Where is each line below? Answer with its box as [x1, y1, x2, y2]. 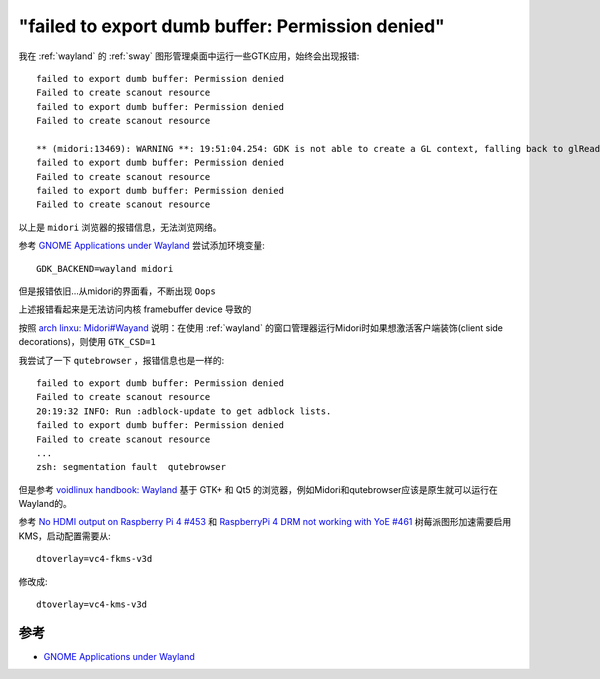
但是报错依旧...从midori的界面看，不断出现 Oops [18, 285, 217, 297]
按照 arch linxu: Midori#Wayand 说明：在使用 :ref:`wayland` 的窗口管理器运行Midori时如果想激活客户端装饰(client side [18, 321, 504, 334]
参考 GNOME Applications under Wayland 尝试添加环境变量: [18, 240, 265, 252]
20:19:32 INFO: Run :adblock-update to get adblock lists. [36, 405, 332, 417]
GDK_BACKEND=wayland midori [36, 263, 174, 274]
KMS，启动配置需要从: [18, 530, 112, 542]
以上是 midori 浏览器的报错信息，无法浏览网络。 [18, 221, 222, 233]
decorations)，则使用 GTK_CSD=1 [18, 336, 157, 348]
